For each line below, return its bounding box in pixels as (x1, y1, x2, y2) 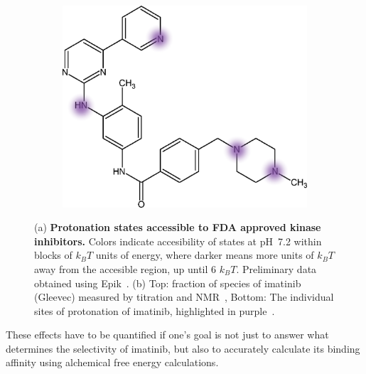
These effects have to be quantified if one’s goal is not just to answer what (6, 327, 329, 342)
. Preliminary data (236, 261, 317, 276)
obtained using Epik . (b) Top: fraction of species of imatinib (34, 275, 301, 290)
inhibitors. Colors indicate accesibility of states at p (34, 233, 266, 248)
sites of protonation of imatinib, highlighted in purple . (34, 303, 275, 318)
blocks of (34, 247, 72, 262)
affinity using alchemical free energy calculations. (6, 355, 219, 370)
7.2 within (277, 233, 322, 248)
